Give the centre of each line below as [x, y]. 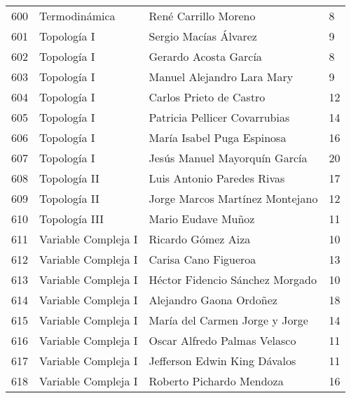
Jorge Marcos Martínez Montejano [233, 198]
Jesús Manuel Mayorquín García [228, 158]
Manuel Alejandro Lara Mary [221, 77]
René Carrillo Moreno [202, 16]
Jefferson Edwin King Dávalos [222, 361]
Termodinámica [77, 16]
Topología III [72, 219]
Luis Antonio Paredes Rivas [217, 178]
